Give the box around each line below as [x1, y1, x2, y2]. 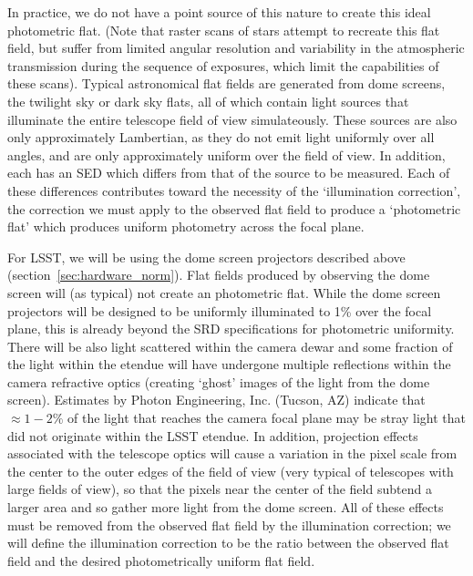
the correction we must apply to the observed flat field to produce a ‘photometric [7, 199, 461, 218]
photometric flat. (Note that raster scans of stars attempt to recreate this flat [7, 20, 440, 39]
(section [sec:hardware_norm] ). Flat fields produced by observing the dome [7, 265, 430, 284]
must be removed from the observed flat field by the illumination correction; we [7, 515, 451, 534]
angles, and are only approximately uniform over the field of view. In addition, [7, 145, 446, 164]
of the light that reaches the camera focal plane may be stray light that [67, 408, 467, 427]
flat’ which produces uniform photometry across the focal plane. [7, 217, 365, 236]
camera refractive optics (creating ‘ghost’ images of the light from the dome [7, 372, 430, 391]
